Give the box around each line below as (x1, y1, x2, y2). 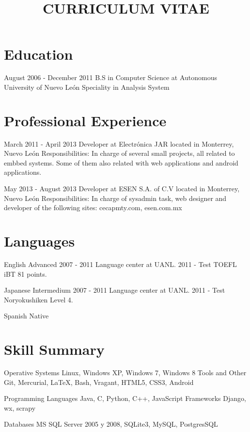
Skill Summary (4, 339, 105, 359)
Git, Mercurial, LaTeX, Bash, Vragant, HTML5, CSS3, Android (4, 377, 194, 387)
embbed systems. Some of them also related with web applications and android (4, 157, 238, 167)
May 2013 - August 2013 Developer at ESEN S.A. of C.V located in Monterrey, (4, 183, 240, 193)
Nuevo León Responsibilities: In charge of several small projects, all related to (4, 148, 235, 158)
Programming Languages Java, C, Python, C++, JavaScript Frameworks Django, (4, 393, 246, 403)
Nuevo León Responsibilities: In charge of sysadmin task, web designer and (4, 193, 227, 203)
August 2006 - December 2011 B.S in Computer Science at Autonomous (4, 72, 218, 83)
